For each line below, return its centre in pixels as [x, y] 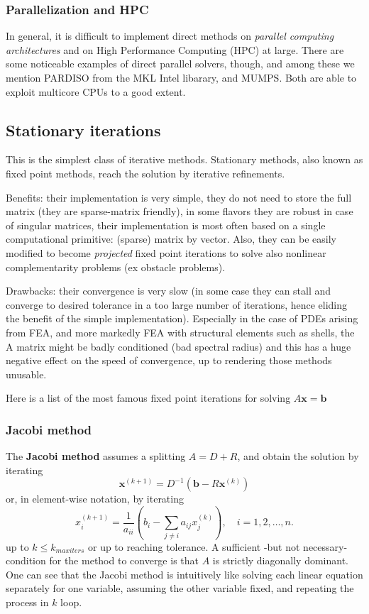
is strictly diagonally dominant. [280, 560]
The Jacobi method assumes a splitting [96, 456]
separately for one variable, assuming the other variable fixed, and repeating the [180, 588]
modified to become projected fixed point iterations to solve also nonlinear [166, 252]
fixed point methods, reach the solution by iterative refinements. [145, 173]
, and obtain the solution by [298, 456]
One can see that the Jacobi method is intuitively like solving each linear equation [184, 574]
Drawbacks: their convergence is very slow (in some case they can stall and [169, 291]
